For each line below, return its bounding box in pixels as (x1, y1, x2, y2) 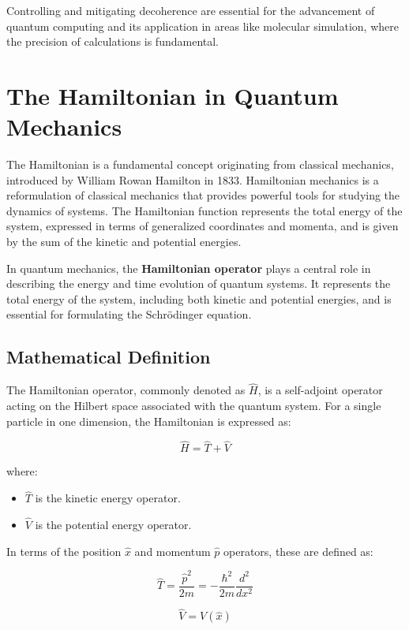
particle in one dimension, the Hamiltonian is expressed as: (6, 412, 291, 429)
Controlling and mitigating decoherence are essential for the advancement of (6, 2, 375, 18)
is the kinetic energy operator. (35, 490, 181, 506)
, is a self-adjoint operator (257, 382, 383, 398)
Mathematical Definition (6, 345, 211, 369)
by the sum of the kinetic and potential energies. (6, 233, 242, 250)
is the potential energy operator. (35, 516, 192, 533)
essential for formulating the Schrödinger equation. (6, 306, 252, 322)
